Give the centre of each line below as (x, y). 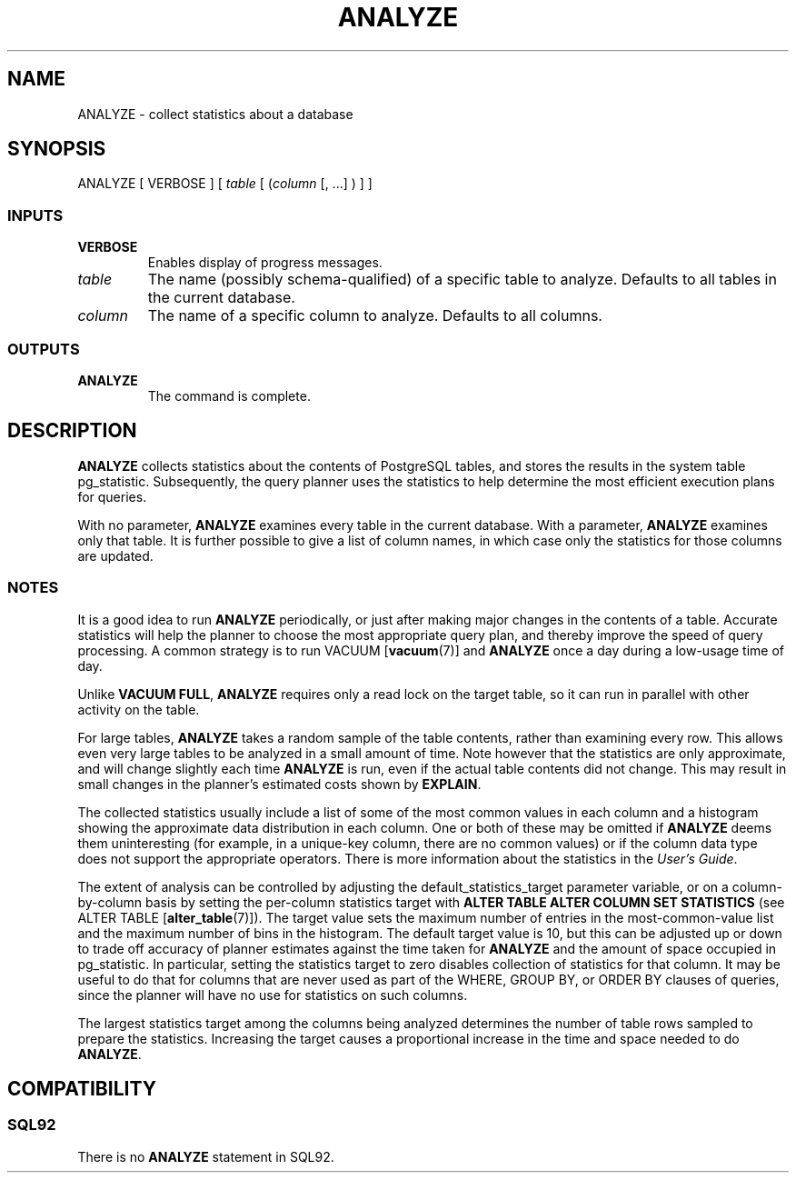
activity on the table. (139, 709)
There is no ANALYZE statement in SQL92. (206, 1156)
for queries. (112, 496)
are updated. (115, 555)
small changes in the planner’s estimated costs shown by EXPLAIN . (279, 784)
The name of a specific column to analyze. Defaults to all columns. (375, 316)
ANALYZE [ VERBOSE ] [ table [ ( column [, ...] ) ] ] (225, 184)
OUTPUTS (44, 349)
